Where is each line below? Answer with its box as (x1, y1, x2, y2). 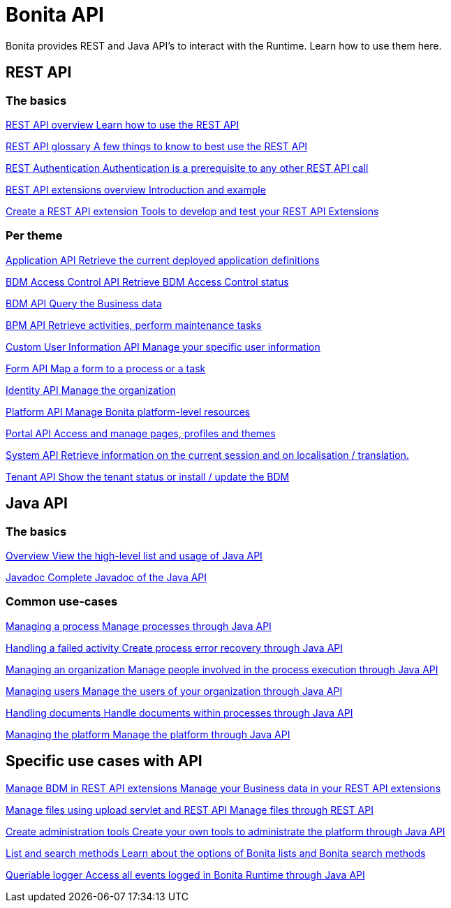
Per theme (6, 228, 63, 243)
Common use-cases (6, 594, 118, 609)
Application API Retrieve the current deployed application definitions (6, 254, 320, 266)
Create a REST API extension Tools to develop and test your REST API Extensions (6, 205, 379, 217)
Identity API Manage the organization (6, 383, 176, 396)
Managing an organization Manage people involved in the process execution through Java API (6, 663, 438, 675)
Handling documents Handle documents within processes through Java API (6, 706, 353, 719)
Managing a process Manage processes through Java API (6, 620, 272, 632)
